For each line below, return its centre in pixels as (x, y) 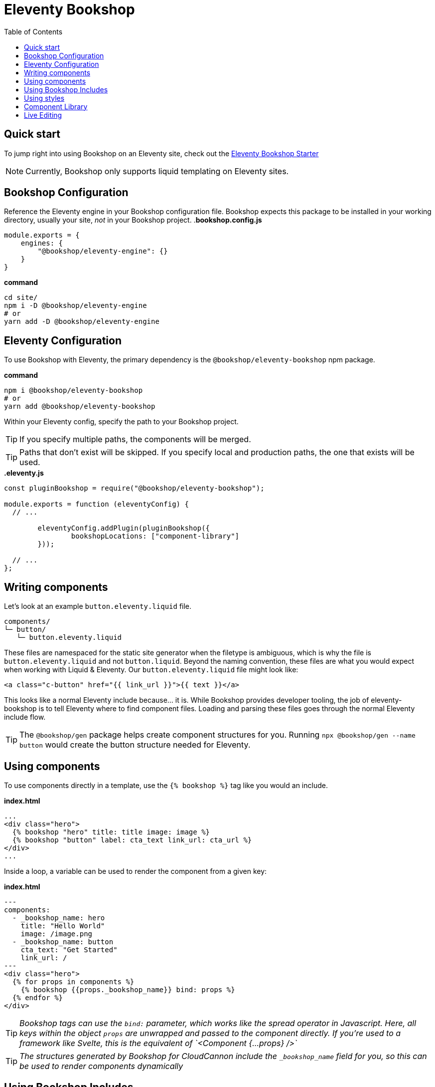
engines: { (42, 243)
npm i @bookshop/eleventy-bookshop (73, 391)
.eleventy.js (24, 473)
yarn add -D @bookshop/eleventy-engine (82, 322)
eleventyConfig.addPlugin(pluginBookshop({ (124, 528)
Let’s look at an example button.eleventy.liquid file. (98, 606)
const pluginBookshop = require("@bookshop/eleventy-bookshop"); (134, 488)
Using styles (44, 98)
